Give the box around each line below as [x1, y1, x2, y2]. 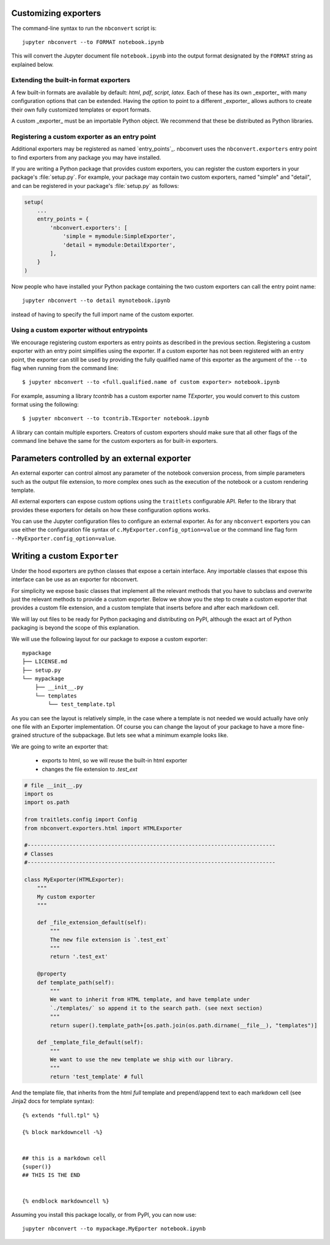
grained [11, 732, 31, 739]
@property [37, 971, 67, 977]
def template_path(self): [37, 979, 115, 986]
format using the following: [11, 401, 79, 408]
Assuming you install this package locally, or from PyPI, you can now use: [11, 1211, 197, 1218]
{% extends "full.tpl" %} [22, 1111, 100, 1119]
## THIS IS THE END [22, 1172, 81, 1179]
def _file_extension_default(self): [37, 919, 147, 926]
